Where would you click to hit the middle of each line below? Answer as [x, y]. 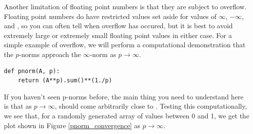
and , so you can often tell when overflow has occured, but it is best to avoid [118, 26]
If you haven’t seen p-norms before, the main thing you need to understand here [124, 96]
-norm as [103, 54]
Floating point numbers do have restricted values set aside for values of [110, 16]
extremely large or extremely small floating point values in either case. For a [118, 35]
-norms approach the [50, 54]
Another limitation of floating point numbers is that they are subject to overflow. [125, 6]
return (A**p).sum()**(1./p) [65, 81]
